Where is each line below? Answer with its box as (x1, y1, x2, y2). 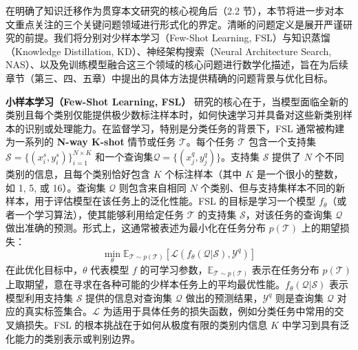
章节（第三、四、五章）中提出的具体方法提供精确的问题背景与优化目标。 (6, 70, 333, 85)
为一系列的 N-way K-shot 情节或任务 (6, 134, 176, 149)
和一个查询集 (95, 149, 154, 163)
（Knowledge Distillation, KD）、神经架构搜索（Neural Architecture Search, (6, 43, 332, 58)
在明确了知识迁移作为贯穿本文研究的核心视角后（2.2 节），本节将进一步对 (6, 3, 335, 17)
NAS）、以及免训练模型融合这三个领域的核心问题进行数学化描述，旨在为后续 (6, 57, 348, 72)
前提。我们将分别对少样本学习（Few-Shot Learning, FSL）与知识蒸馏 (24, 30, 330, 45)
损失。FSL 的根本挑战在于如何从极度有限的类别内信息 (24, 318, 268, 332)
